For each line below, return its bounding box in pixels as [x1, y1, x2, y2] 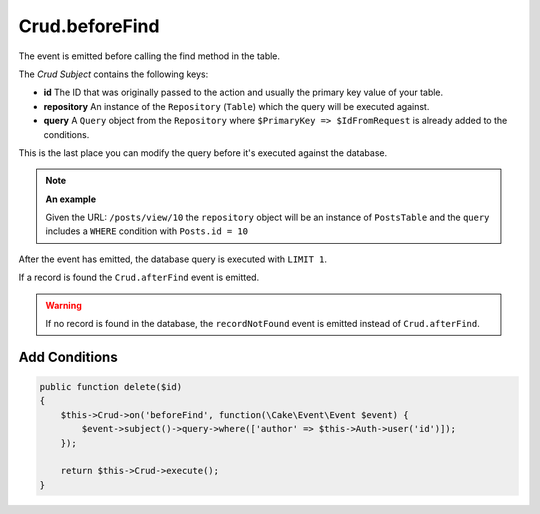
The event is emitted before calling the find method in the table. [18, 50, 280, 62]
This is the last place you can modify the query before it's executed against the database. [18, 146, 388, 159]
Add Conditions [18, 348, 119, 365]
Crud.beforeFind [18, 15, 160, 37]
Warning [45, 299, 82, 311]
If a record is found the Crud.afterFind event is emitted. [18, 271, 260, 284]
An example [45, 193, 97, 205]
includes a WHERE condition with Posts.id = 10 [45, 225, 249, 237]
